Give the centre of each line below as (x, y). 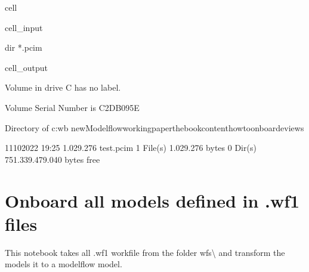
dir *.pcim (24, 47)
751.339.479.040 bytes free (52, 159)
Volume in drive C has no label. (63, 87)
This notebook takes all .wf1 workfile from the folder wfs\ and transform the (145, 252)
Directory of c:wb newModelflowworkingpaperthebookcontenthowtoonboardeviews (154, 127)
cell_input (24, 27)
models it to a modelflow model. (64, 264)
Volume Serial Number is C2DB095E (72, 107)
